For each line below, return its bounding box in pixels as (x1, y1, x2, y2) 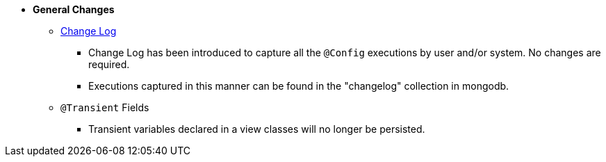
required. (88, 58, 130, 70)
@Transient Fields (60, 102, 149, 113)
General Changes (33, 3, 115, 15)
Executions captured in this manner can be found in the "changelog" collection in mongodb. (88, 80, 509, 92)
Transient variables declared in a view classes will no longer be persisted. (88, 123, 425, 135)
